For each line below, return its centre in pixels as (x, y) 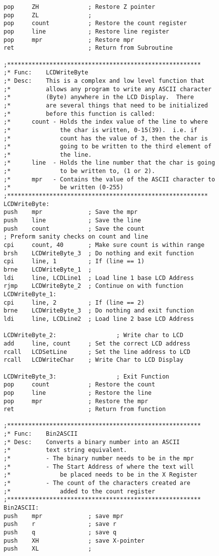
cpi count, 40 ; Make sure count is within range (104, 245)
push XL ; (48, 549)
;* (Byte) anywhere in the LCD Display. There (99, 97)
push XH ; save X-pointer (74, 540)
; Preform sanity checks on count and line (76, 237)
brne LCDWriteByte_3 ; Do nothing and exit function (99, 311)
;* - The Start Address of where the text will (99, 467)
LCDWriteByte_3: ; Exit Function (86, 376)
